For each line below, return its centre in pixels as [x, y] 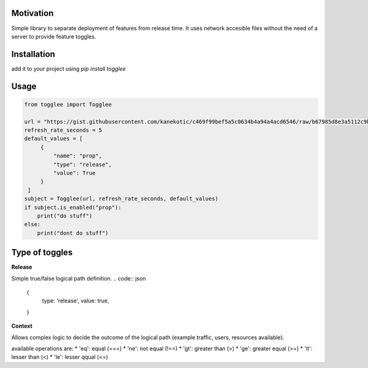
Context [22, 326]
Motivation [33, 13]
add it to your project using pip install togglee [68, 69]
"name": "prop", [78, 156]
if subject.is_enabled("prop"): [73, 207]
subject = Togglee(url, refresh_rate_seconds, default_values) [121, 199]
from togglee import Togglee [68, 104]
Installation [33, 54]
